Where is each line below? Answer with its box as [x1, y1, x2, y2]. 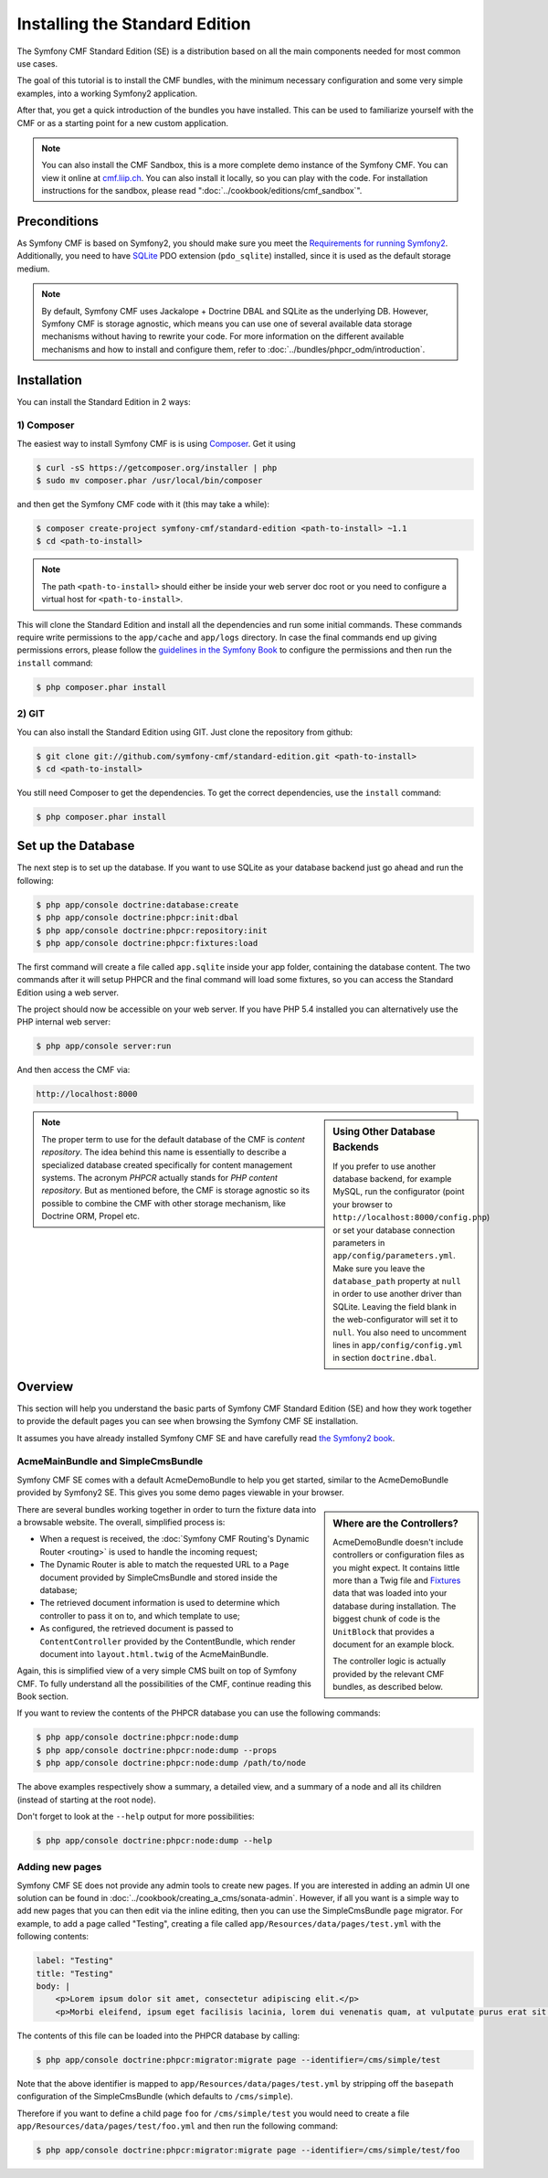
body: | [36, 1981, 70, 1992]
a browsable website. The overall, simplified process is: [16, 1516, 226, 1527]
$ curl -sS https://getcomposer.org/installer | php [36, 462, 278, 473]
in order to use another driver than [332, 1289, 462, 1300]
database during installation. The [332, 1600, 457, 1611]
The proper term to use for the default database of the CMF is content [41, 1133, 305, 1144]
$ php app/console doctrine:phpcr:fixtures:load [36, 938, 258, 948]
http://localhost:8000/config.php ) [332, 1212, 490, 1223]
